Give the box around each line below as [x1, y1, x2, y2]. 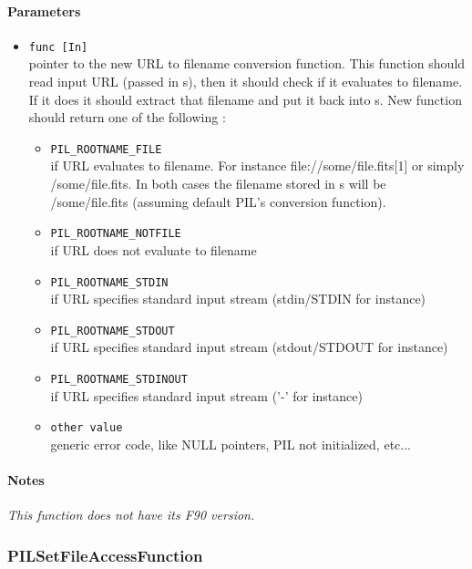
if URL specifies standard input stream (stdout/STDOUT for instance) [50, 337, 448, 357]
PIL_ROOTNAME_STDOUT [50, 324, 175, 337]
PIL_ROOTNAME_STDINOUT [50, 373, 188, 387]
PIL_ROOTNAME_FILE [50, 142, 162, 156]
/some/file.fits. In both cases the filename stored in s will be [50, 174, 386, 193]
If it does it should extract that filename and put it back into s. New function [28, 89, 462, 109]
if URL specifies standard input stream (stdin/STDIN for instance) [50, 289, 426, 308]
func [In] [28, 40, 88, 54]
